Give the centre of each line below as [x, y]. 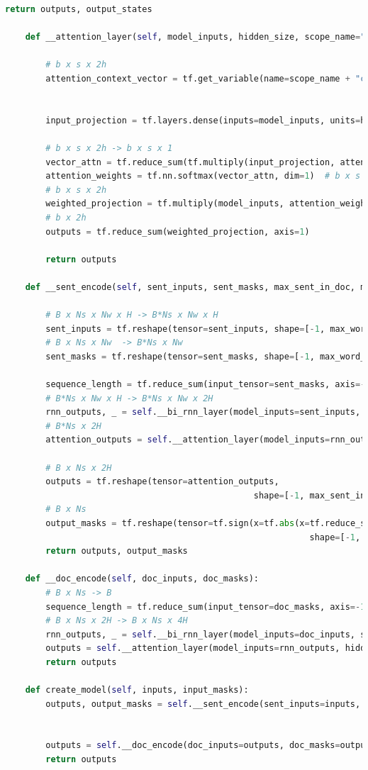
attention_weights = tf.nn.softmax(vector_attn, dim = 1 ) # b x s [203, 176]
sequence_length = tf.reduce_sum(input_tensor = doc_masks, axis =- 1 [206, 607]
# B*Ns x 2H [74, 426]
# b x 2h [66, 217]
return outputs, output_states [79, 9]
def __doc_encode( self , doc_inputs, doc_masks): [142, 579]
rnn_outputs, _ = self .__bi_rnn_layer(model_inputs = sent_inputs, [203, 412]
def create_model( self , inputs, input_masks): [137, 690]
